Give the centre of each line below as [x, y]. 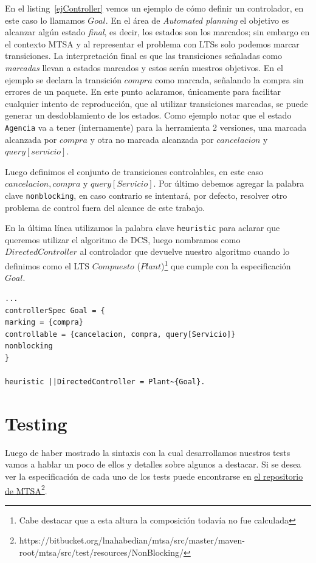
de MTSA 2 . [26, 489]
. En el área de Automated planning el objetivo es [197, 20]
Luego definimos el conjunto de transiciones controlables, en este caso [134, 171]
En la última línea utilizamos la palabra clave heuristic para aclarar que [143, 228]
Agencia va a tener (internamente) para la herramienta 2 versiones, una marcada [156, 127]
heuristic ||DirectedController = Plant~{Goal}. [105, 382]
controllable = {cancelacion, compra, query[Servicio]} [120, 334]
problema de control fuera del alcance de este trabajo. [105, 207]
